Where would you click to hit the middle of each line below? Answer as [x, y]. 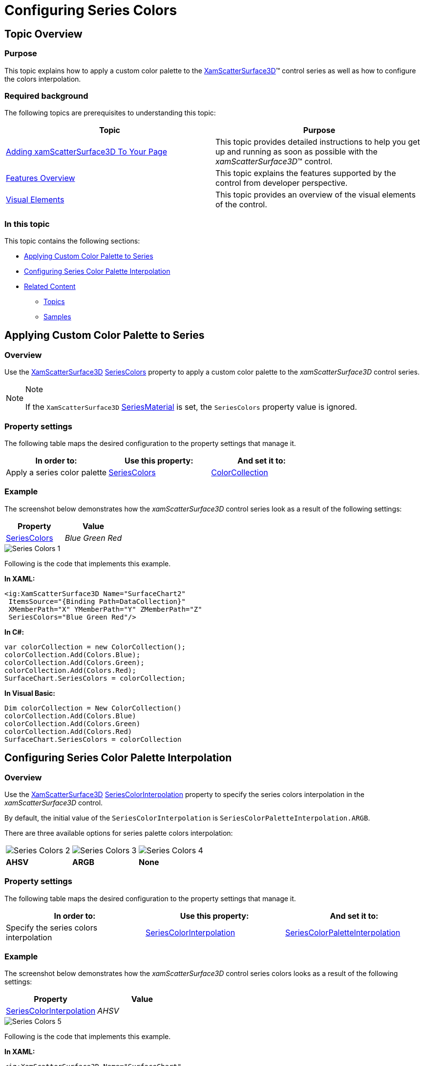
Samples [57, 317]
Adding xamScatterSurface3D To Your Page [86, 152]
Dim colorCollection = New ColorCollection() [93, 708]
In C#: [14, 632]
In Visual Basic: [30, 693]
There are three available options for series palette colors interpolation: [119, 833]
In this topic [27, 224]
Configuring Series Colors [91, 10]
